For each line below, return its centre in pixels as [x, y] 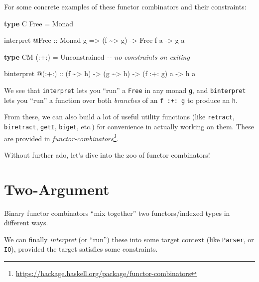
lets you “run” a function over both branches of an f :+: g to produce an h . [121, 100]
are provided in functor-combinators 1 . [61, 137]
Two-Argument [57, 189]
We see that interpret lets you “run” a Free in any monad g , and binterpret [125, 90]
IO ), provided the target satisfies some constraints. [81, 249]
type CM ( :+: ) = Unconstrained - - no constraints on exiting [97, 56]
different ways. [26, 223]
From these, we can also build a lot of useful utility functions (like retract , [119, 117]
